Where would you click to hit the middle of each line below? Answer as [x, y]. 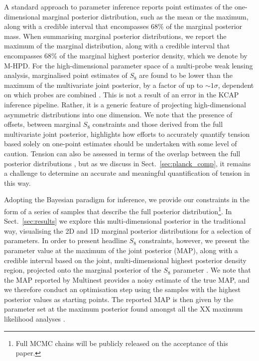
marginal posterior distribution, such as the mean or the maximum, [145, 16]
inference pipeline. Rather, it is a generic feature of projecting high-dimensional [125, 104]
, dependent [236, 85]
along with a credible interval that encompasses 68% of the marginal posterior [123, 26]
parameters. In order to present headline [65, 240]
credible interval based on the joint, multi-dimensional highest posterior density [125, 260]
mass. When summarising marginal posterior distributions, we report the [115, 36]
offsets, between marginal [43, 124]
